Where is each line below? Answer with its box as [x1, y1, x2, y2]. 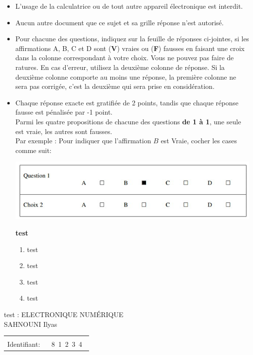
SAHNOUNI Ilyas [4, 319, 57, 329]
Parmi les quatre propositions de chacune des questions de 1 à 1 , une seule [15, 116, 241, 126]
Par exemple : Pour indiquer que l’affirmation [15, 135, 151, 146]
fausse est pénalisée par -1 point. [15, 107, 113, 117]
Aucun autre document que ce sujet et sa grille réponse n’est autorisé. [15, 17, 224, 27]
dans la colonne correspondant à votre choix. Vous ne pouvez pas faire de [15, 52, 234, 63]
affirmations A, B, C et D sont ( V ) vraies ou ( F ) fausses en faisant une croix [15, 43, 245, 53]
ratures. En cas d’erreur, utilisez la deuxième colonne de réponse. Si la [15, 62, 225, 72]
